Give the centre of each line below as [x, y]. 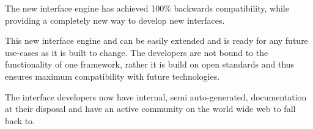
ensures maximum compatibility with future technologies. [112, 76]
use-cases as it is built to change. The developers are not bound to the [137, 52]
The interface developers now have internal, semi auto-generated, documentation [156, 96]
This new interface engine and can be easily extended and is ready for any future [156, 40]
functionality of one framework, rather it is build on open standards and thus [150, 64]
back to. [20, 120]
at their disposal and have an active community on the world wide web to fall [150, 109]
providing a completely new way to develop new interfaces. [115, 20]
